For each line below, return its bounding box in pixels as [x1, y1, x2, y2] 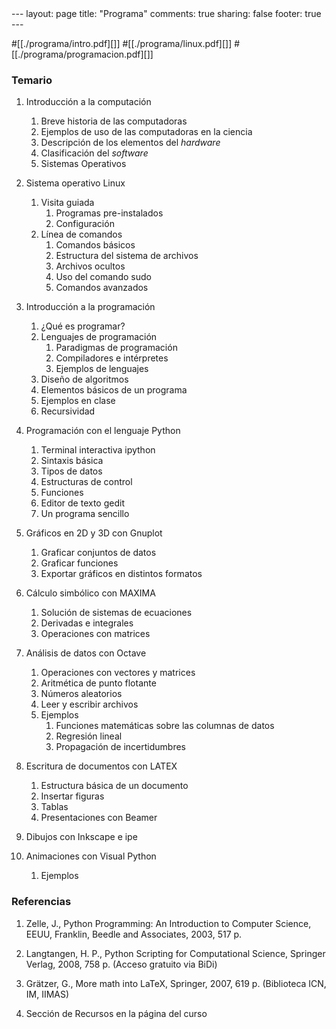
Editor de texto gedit [40, 497, 125, 509]
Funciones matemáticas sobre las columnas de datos [55, 720, 275, 732]
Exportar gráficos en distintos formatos [40, 568, 203, 580]
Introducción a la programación [25, 301, 156, 313]
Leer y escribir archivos [40, 698, 139, 711]
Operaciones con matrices [40, 628, 151, 640]
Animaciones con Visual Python [25, 850, 157, 862]
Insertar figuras [40, 790, 105, 802]
